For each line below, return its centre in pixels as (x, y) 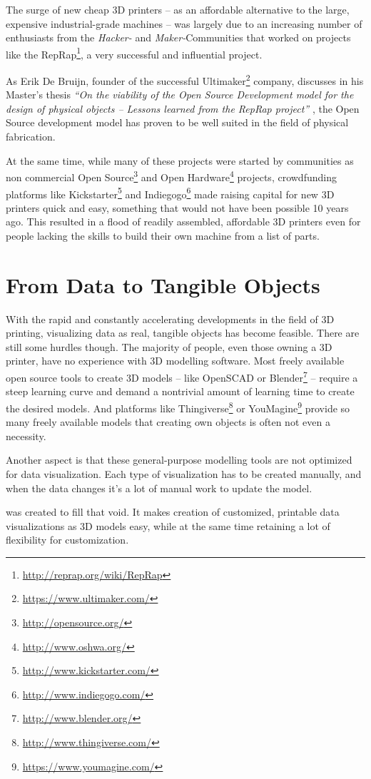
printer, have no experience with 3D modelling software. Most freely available (175, 361)
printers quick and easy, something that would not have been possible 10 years (177, 207)
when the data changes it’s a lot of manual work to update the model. (159, 488)
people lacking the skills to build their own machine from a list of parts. (163, 235)
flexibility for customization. (67, 540)
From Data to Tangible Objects (163, 284)
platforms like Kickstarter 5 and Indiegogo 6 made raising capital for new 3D (170, 193)
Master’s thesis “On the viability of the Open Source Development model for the (180, 95)
